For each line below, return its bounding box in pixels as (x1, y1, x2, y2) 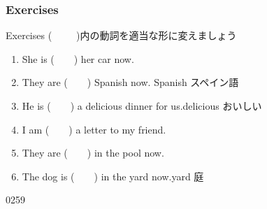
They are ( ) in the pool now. (22, 145, 164, 160)
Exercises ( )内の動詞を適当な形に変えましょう (6, 28, 237, 43)
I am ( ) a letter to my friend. (22, 122, 166, 136)
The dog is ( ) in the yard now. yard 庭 (22, 168, 204, 183)
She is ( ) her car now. (22, 51, 134, 66)
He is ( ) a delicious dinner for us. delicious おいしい (22, 99, 262, 113)
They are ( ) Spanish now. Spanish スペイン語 (22, 75, 239, 89)
